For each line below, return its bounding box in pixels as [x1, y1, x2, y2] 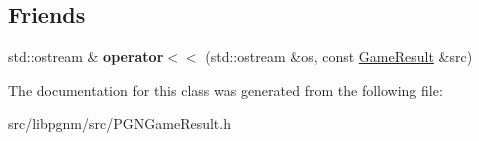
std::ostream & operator [8, 46, 164, 67]
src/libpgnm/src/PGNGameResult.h [8, 113, 231, 134]
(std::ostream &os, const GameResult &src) [205, 46, 473, 67]
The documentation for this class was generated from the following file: [8, 79, 443, 100]
